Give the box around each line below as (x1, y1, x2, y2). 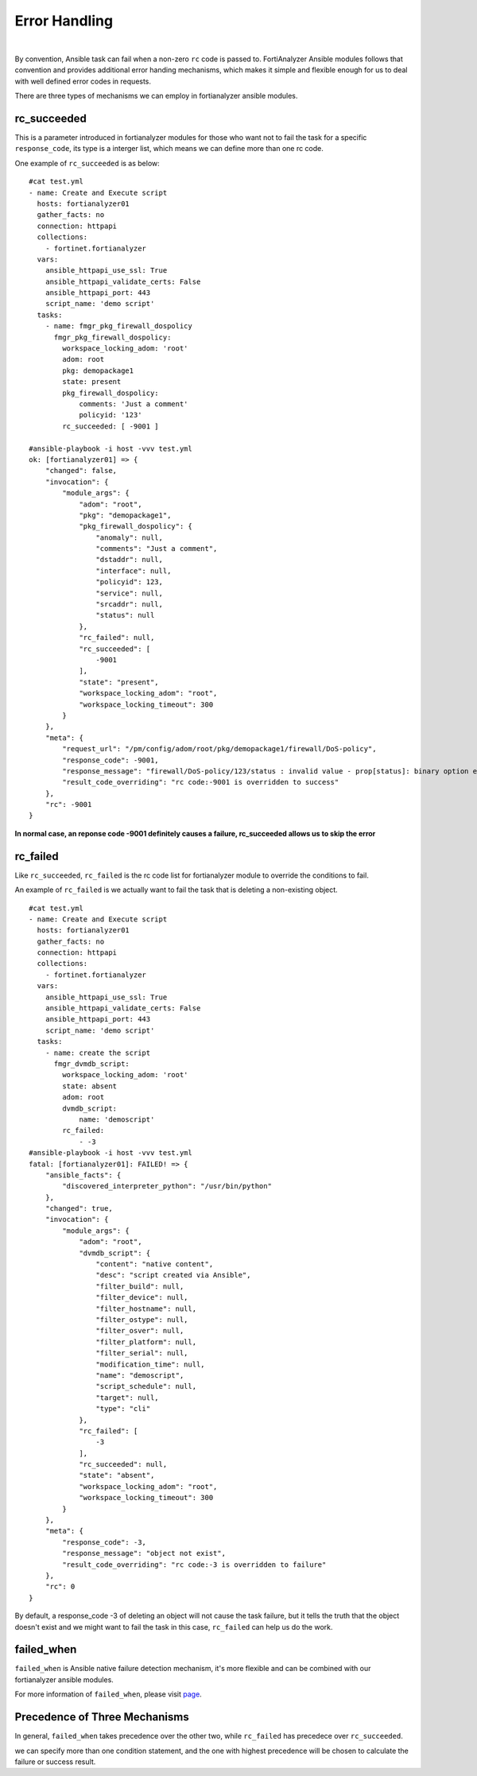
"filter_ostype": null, (95, 1315, 188, 1324)
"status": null (95, 611, 155, 620)
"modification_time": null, (95, 1359, 206, 1369)
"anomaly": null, (95, 533, 163, 542)
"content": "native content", (95, 1260, 214, 1269)
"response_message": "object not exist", (62, 1549, 227, 1558)
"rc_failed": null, (79, 633, 155, 642)
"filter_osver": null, (95, 1326, 184, 1336)
